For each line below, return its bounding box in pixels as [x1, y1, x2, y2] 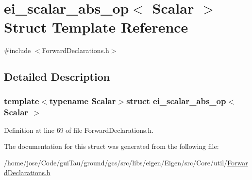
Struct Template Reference [4, 17, 188, 37]
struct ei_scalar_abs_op [126, 94, 226, 107]
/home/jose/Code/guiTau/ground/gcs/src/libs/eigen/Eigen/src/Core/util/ [4, 158, 228, 168]
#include [4, 45, 31, 55]
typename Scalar [49, 94, 116, 107]
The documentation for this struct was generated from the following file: [4, 141, 219, 151]
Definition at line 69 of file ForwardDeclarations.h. [4, 125, 154, 135]
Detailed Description [4, 69, 110, 84]
